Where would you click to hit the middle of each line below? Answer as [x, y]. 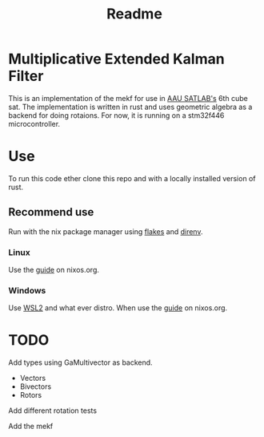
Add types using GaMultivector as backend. [81, 362]
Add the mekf [31, 427]
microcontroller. [34, 123]
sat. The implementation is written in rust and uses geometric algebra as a [130, 107]
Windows [27, 290]
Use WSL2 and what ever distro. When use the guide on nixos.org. [118, 308]
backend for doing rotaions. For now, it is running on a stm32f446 [116, 115]
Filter [26, 76]
